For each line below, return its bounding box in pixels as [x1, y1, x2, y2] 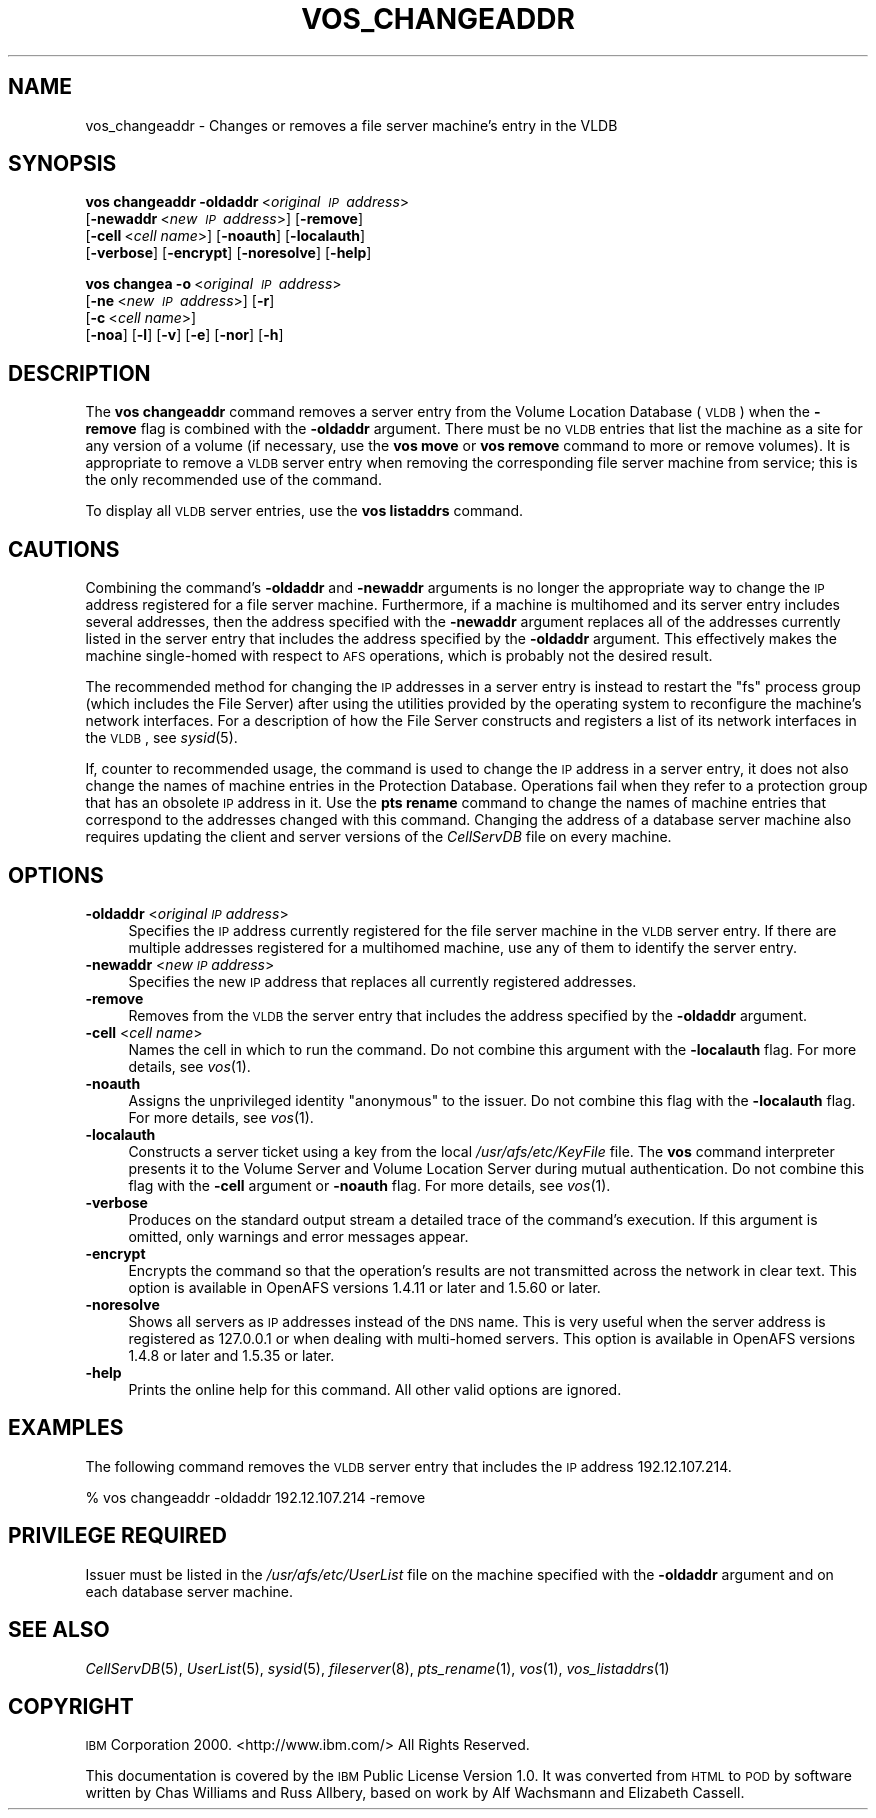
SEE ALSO [8, 1617, 110, 1643]
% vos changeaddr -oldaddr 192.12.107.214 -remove [85, 1488, 426, 1506]
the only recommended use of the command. [85, 471, 382, 489]
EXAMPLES [8, 1415, 124, 1441]
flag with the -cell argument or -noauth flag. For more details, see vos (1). [128, 1176, 611, 1194]
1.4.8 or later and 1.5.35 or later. [128, 1346, 335, 1364]
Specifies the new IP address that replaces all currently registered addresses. [128, 972, 637, 990]
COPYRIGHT [8, 1693, 134, 1719]
